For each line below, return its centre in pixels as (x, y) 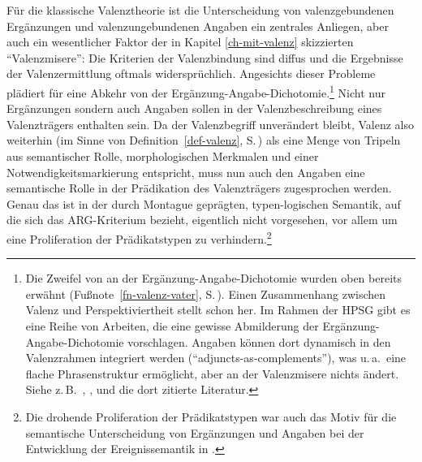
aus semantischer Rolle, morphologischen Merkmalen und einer (163, 156)
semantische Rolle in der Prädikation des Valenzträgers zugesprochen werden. (199, 188)
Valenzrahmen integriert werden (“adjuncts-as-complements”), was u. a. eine (216, 358)
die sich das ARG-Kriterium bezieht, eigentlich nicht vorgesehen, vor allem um (202, 220)
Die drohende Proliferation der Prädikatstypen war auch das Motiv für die (211, 416)
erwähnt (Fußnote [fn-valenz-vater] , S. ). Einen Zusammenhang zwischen (206, 294)
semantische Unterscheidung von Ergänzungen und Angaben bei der (195, 432)
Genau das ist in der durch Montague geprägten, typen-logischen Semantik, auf (204, 203)
